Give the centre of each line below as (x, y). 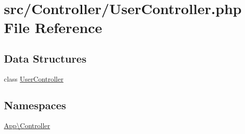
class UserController (34, 78)
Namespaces (35, 105)
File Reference (53, 27)
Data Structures (45, 58)
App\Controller (27, 125)
